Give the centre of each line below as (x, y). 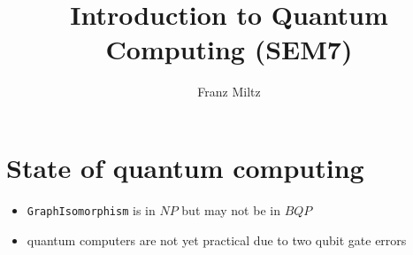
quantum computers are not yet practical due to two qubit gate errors (217, 240)
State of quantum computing (185, 167)
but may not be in (231, 209)
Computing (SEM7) (229, 49)
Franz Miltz (229, 92)
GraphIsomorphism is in (91, 209)
